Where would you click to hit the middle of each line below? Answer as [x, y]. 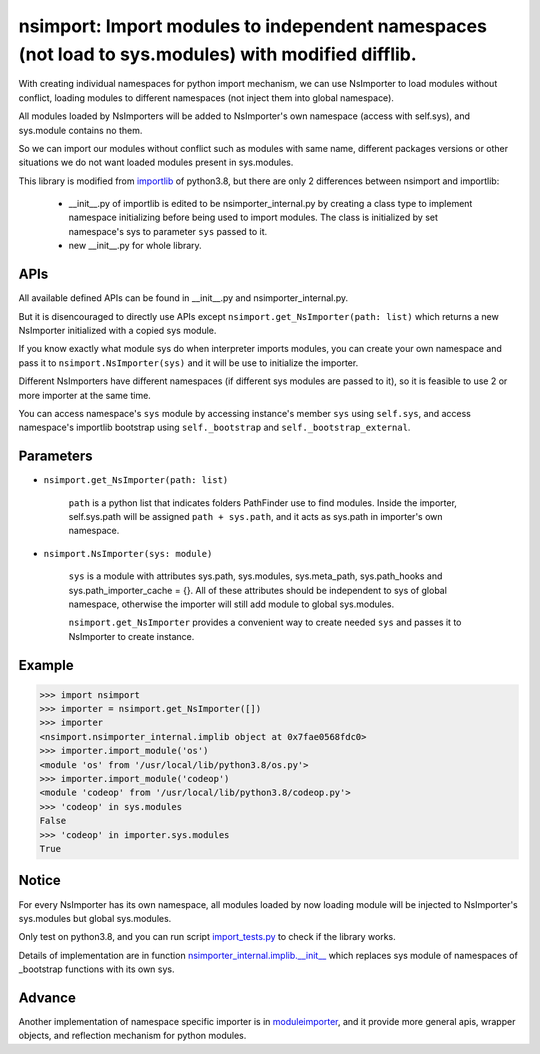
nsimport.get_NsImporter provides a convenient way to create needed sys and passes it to [265, 622]
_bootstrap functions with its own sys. [96, 969]
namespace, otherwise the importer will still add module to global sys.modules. [231, 604]
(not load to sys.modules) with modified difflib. [217, 54]
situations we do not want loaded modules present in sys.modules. [156, 162]
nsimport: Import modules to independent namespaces [252, 26]
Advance [47, 997]
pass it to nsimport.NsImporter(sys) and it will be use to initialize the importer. [188, 362]
